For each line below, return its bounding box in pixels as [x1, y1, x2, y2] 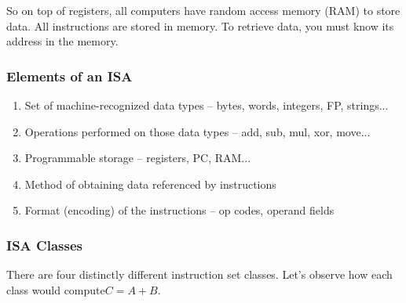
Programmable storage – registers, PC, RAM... [24, 150, 251, 166]
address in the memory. [6, 33, 119, 49]
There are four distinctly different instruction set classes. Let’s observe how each [6, 266, 393, 283]
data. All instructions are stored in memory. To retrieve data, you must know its [6, 17, 394, 34]
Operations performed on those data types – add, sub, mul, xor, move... [24, 123, 371, 139]
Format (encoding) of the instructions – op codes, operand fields [24, 202, 335, 218]
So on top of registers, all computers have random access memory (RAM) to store [6, 2, 401, 18]
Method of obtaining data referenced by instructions [24, 175, 276, 192]
